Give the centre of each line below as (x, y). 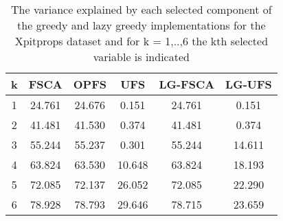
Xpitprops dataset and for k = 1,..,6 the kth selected (141, 41)
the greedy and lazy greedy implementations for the (141, 25)
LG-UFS (249, 84)
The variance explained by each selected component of (141, 9)
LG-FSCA (187, 84)
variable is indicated (141, 57)
